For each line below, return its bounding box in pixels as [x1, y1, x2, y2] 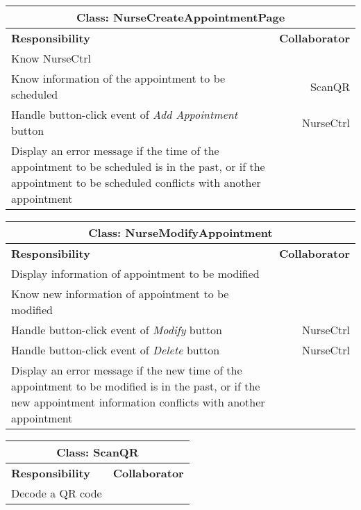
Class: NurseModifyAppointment [88, 224, 273, 240]
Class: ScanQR [56, 444, 139, 460]
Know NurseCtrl [11, 50, 91, 66]
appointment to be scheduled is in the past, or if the [11, 158, 265, 174]
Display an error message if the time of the [11, 142, 219, 158]
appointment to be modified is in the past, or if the [11, 378, 260, 394]
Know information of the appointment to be [11, 70, 226, 86]
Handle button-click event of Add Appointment [11, 106, 238, 122]
